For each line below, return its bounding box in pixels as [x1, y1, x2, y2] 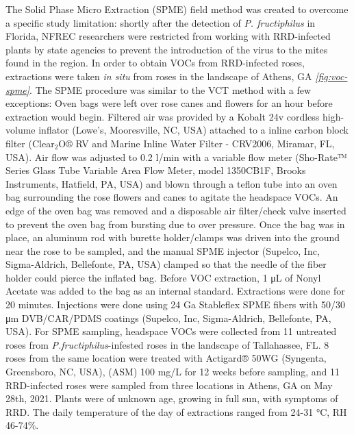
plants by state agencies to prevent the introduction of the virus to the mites [5, 42, 328, 56]
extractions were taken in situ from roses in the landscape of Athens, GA [5, 69, 312, 83]
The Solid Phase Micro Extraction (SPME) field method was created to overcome [5, 2, 349, 16]
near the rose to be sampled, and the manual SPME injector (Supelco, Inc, [5, 243, 320, 258]
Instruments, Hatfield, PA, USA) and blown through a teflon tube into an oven [5, 176, 338, 190]
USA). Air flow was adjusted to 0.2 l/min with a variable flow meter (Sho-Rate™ [5, 149, 347, 164]
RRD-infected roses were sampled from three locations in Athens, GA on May [5, 377, 333, 392]
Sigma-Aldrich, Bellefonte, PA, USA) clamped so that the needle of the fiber [5, 257, 327, 271]
